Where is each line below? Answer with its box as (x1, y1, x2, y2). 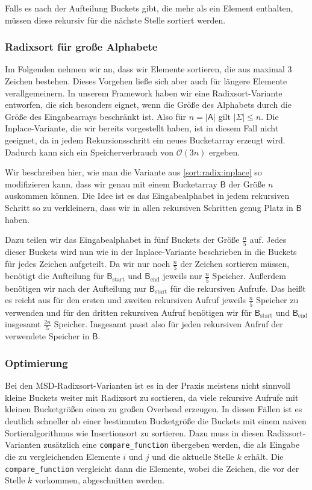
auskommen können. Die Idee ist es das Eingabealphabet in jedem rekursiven (5, 189, 290, 202)
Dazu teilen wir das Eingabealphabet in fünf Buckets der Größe (5, 233, 240, 246)
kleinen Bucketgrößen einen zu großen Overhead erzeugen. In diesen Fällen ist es (5, 403, 302, 415)
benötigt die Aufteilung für (5, 269, 104, 282)
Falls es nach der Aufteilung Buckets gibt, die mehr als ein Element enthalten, (5, 2, 293, 14)
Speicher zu (256, 294, 299, 306)
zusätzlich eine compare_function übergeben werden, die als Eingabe (43, 438, 300, 451)
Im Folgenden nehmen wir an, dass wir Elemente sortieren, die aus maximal (5, 63, 285, 75)
